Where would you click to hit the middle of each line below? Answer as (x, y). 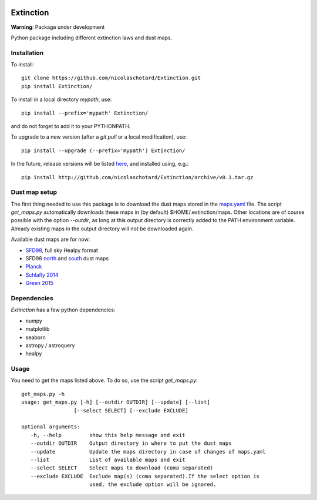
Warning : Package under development (58, 27)
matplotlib (38, 329)
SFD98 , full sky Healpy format (62, 250)
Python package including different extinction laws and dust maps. (92, 38)
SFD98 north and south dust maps (67, 259)
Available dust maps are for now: (50, 239)
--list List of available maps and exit (108, 459)
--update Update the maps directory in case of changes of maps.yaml (148, 452)
